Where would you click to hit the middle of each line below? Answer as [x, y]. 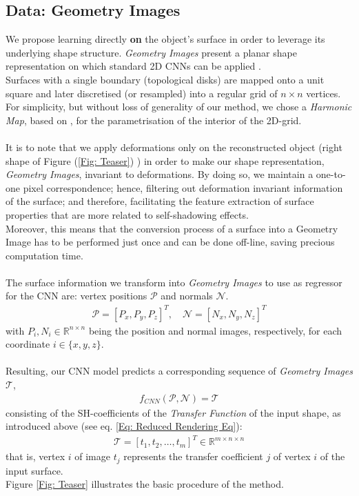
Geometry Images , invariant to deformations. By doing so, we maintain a [160, 174]
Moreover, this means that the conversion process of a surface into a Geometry [172, 228]
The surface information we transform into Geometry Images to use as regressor [174, 282]
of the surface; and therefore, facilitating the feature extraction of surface [160, 201]
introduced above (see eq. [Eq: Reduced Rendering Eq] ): [124, 426]
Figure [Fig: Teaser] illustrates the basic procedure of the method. [145, 484]
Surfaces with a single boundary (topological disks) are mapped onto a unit [165, 79]
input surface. [34, 470]
